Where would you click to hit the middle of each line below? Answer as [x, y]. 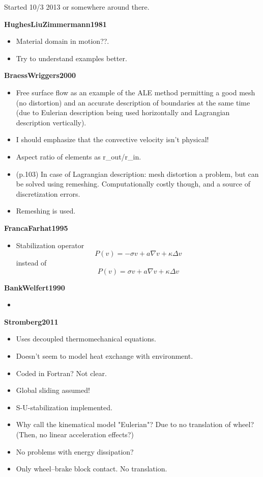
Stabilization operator [50, 245]
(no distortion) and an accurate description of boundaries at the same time [133, 102]
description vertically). [51, 122]
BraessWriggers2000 [40, 75]
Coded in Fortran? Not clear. [61, 373]
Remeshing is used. [46, 211]
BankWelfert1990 [35, 287]
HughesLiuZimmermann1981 [55, 24]
